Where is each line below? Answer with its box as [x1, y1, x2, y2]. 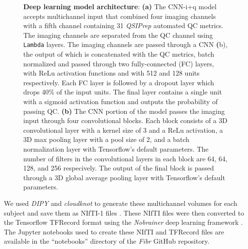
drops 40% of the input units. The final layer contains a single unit [23, 87, 222, 97]
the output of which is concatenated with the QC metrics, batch [23, 49, 215, 59]
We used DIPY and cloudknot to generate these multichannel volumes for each [4, 198, 237, 208]
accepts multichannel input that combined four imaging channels [23, 11, 216, 21]
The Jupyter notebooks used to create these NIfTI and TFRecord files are [4, 226, 224, 236]
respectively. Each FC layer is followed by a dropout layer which [23, 77, 215, 87]
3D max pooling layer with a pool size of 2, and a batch [23, 134, 190, 144]
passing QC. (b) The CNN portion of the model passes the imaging [23, 106, 225, 116]
